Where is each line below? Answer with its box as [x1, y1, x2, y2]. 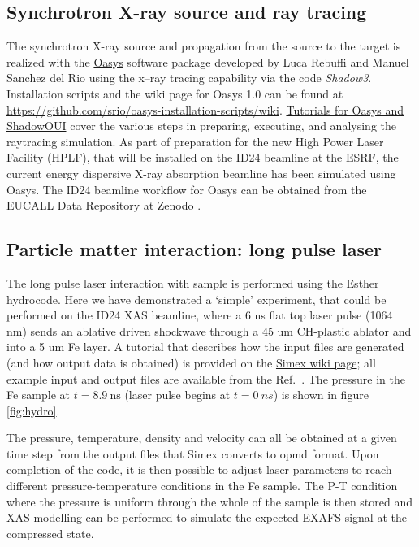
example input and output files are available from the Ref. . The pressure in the [6, 370, 405, 387]
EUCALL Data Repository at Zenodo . [6, 197, 201, 214]
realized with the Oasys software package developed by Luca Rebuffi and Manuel [6, 53, 409, 70]
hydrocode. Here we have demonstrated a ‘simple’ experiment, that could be [6, 290, 387, 307]
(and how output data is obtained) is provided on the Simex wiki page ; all [6, 354, 376, 371]
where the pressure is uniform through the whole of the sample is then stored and [6, 493, 413, 510]
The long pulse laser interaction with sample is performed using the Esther [6, 274, 379, 291]
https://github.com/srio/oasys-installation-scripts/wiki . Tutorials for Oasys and [6, 101, 404, 118]
